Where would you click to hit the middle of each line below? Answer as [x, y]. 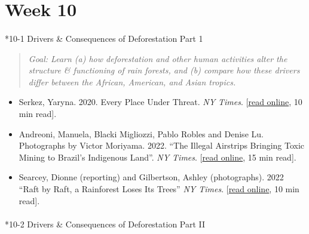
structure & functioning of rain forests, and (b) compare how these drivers [164, 70]
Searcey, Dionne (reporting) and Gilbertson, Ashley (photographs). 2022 [151, 177]
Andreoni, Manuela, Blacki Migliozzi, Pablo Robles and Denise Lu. [141, 133]
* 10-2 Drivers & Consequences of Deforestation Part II [105, 224]
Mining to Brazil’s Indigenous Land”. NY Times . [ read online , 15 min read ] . [157, 157]
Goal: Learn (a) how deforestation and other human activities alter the [158, 58]
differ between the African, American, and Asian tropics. [132, 81]
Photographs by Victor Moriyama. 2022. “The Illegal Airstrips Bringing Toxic [162, 145]
